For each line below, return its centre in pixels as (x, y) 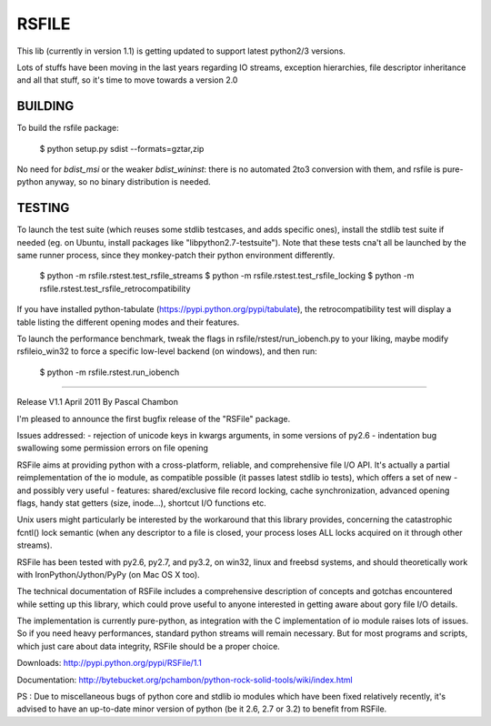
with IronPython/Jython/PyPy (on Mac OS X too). (108, 574)
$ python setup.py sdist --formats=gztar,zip (122, 148)
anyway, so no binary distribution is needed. (128, 182)
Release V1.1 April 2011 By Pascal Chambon (98, 402)
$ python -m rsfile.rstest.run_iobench (110, 372)
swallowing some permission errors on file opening (113, 448)
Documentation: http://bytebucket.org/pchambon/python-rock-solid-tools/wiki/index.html (185, 680)
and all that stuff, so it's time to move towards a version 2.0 (127, 80)
